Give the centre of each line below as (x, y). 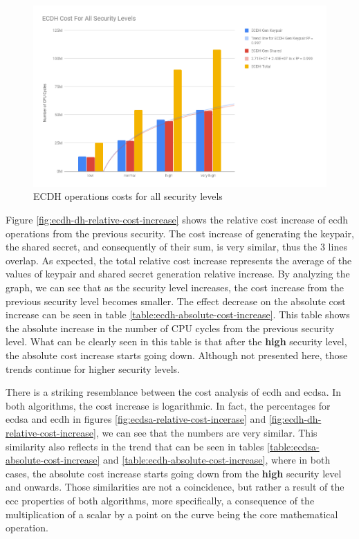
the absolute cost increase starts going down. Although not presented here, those (177, 355)
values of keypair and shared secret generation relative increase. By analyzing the (178, 274)
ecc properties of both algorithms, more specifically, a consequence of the (160, 500)
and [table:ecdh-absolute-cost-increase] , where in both (217, 460)
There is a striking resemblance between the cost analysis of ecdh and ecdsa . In (174, 392)
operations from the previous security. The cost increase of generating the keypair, (180, 233)
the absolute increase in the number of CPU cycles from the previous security (170, 328)
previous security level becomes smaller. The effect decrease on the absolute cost (176, 301)
